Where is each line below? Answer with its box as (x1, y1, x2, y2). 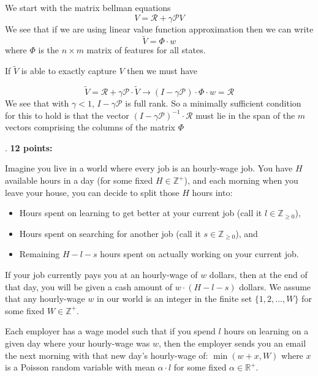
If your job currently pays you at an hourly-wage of (5, 268, 198, 280)
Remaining (19, 247, 60, 260)
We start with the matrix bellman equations (5, 1, 171, 13)
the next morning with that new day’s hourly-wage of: (5, 348, 208, 361)
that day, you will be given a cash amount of (5, 280, 173, 293)
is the (38, 43, 59, 56)
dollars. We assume (239, 280, 311, 293)
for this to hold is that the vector (5, 108, 129, 121)
